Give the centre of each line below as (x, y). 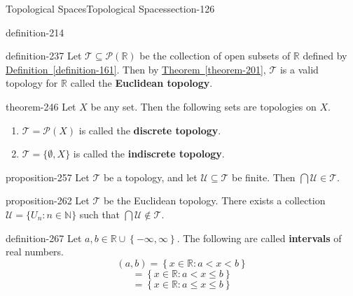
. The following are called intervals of (259, 238)
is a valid (299, 69)
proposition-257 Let (48, 177)
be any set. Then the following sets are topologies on (203, 106)
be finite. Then (264, 177)
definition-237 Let (44, 56)
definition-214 (35, 32)
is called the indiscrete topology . (149, 154)
